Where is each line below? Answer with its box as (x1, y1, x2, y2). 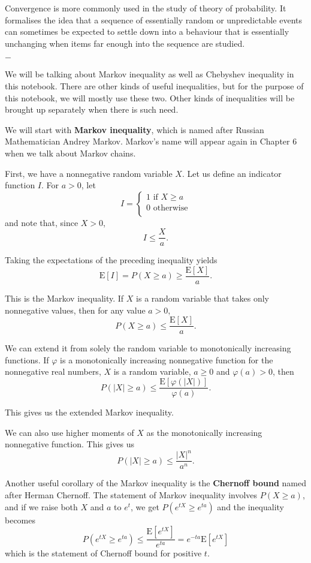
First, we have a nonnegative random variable (5, 167, 173, 179)
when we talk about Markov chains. (5, 146, 136, 159)
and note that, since (5, 216, 78, 228)
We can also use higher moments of (5, 426, 134, 438)
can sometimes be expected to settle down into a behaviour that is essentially (5, 25, 289, 38)
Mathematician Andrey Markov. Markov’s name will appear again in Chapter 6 (5, 135, 297, 147)
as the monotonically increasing (146, 426, 262, 438)
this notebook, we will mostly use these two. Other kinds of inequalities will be (5, 91, 295, 104)
